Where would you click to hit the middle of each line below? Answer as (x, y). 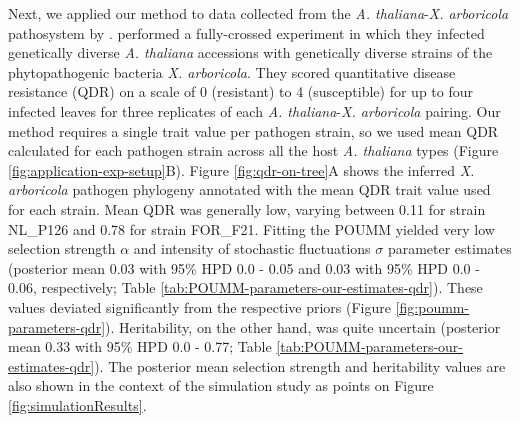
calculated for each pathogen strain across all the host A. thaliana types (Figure (253, 150)
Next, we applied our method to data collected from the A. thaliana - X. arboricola (258, 13)
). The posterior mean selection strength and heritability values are (300, 365)
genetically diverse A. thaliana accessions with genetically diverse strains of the (250, 52)
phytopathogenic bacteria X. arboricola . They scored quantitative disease (232, 71)
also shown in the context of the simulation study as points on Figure (221, 385)
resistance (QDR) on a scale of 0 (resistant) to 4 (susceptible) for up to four (240, 91)
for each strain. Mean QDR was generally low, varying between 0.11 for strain (247, 208)
